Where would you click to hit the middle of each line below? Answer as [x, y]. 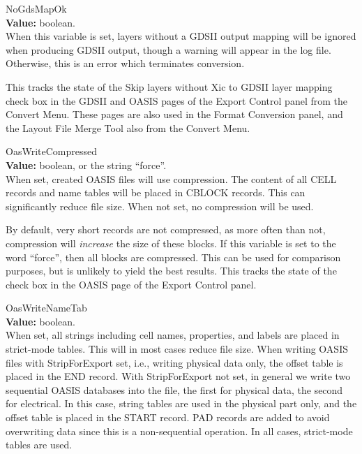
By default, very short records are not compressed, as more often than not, [166, 229]
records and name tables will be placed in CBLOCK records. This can [156, 192]
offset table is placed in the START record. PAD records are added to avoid [168, 417]
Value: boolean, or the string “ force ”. [86, 164]
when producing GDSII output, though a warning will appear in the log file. [168, 49]
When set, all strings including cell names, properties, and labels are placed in [173, 335]
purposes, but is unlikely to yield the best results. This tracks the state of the [171, 271]
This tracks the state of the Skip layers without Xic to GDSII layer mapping [169, 86]
